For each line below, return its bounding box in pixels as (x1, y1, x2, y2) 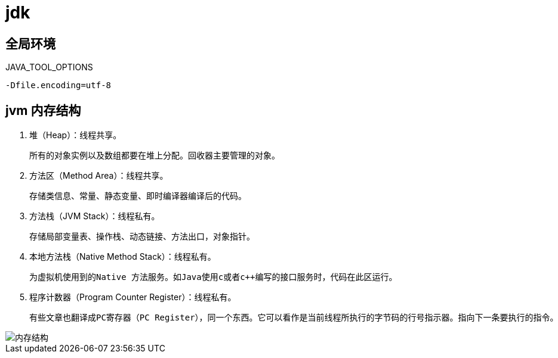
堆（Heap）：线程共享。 (29, 130, 122, 141)
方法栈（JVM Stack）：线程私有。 (29, 211, 160, 222)
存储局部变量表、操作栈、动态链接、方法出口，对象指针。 (29, 232, 255, 242)
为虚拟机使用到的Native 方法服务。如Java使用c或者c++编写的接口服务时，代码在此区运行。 (29, 272, 397, 282)
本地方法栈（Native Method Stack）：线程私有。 (29, 251, 216, 262)
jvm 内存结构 (5, 102, 81, 118)
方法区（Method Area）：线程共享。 (29, 170, 168, 181)
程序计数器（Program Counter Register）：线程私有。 (29, 292, 236, 303)
